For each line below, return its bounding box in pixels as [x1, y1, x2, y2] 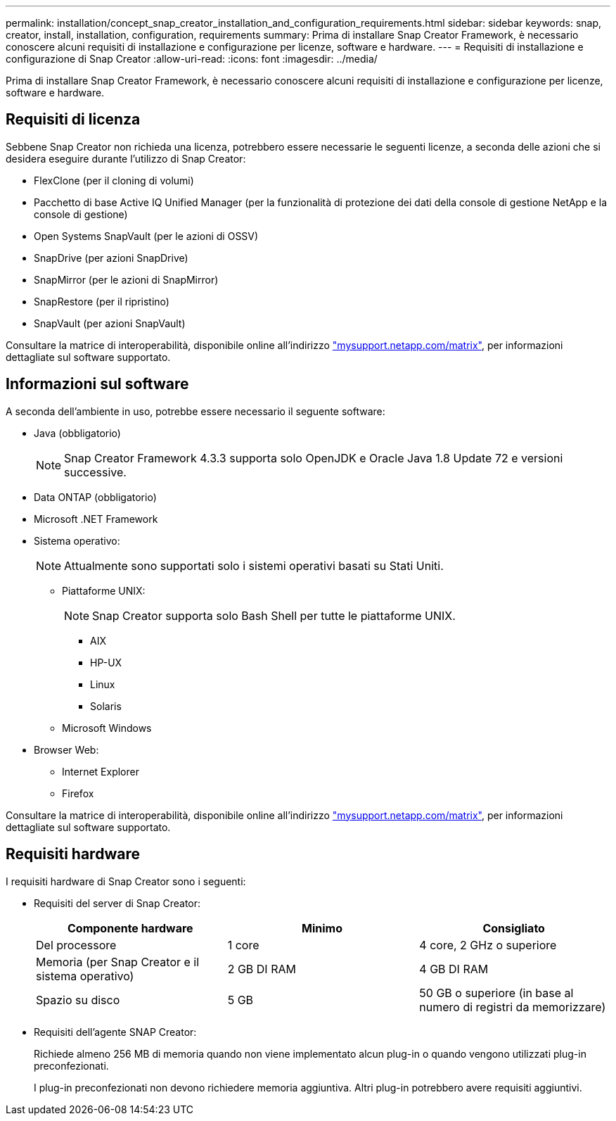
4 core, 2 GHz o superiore [419, 937, 557, 952]
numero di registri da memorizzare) [419, 999, 606, 1014]
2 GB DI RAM [227, 961, 296, 976]
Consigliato [482, 920, 545, 935]
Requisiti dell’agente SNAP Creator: [34, 1025, 197, 1038]
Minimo [302, 920, 342, 935]
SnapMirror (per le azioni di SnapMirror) [34, 273, 219, 286]
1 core [227, 937, 259, 952]
